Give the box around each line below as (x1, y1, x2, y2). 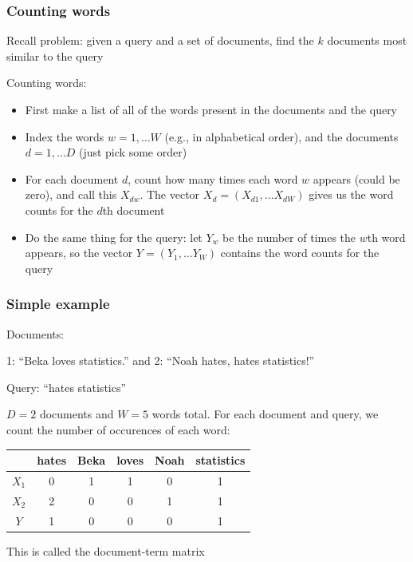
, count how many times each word (128, 170, 298, 187)
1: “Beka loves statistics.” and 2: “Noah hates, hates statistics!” (6, 352, 315, 369)
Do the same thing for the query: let (25, 228, 203, 245)
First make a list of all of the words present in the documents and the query (25, 101, 398, 117)
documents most (327, 32, 407, 49)
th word (367, 228, 406, 245)
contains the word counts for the (220, 244, 380, 261)
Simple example (6, 294, 110, 314)
